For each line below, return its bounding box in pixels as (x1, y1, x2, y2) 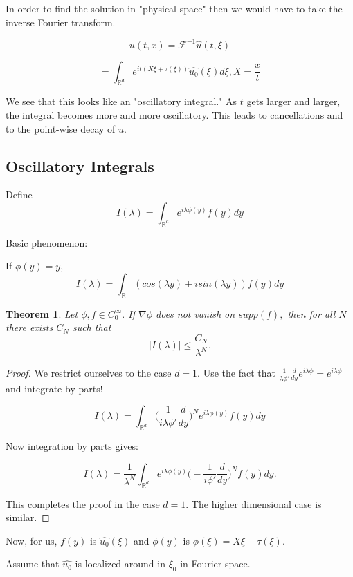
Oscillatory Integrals (6, 155, 154, 176)
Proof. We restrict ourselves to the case (6, 366, 172, 380)
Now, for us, (6, 533, 57, 547)
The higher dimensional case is (191, 496, 322, 511)
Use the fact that (203, 366, 275, 380)
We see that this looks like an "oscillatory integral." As (6, 94, 237, 108)
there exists (6, 320, 53, 334)
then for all (287, 306, 336, 321)
